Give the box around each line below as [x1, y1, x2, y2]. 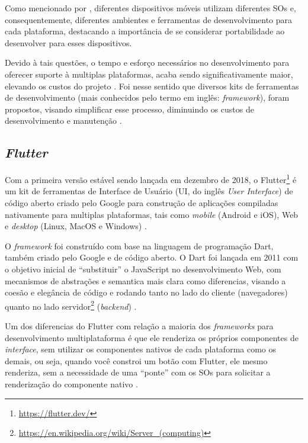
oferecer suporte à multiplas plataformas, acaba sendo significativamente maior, [5, 68, 293, 80]
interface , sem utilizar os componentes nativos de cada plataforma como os [5, 343, 277, 355]
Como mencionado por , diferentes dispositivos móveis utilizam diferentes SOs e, [5, 2, 296, 14]
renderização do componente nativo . [5, 377, 138, 390]
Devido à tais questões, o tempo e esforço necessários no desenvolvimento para [5, 56, 290, 69]
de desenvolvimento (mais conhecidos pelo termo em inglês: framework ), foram [5, 91, 290, 104]
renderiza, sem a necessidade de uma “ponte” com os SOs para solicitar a [5, 366, 271, 378]
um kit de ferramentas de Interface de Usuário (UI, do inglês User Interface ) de [5, 185, 293, 197]
